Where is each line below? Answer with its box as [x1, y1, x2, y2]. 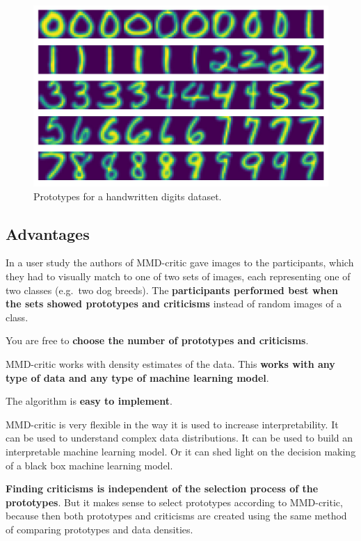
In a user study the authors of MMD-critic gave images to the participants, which [6, 255, 354, 270]
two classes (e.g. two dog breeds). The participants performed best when [6, 282, 338, 297]
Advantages [6, 223, 90, 244]
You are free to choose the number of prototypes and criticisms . [6, 333, 309, 348]
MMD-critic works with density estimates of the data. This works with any [6, 356, 335, 371]
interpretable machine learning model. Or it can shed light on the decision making [6, 444, 356, 458]
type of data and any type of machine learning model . [6, 370, 269, 385]
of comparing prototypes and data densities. [6, 522, 193, 536]
